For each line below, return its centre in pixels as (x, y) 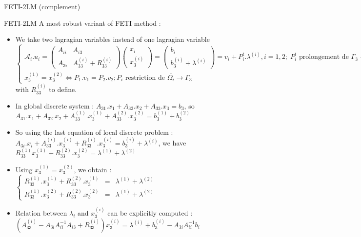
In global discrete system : (55, 105)
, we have (172, 143)
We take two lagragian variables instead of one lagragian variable (112, 39)
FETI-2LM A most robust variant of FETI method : (82, 23)
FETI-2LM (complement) (42, 6)
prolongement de (324, 57)
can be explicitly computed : (150, 213)
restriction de (145, 78)
